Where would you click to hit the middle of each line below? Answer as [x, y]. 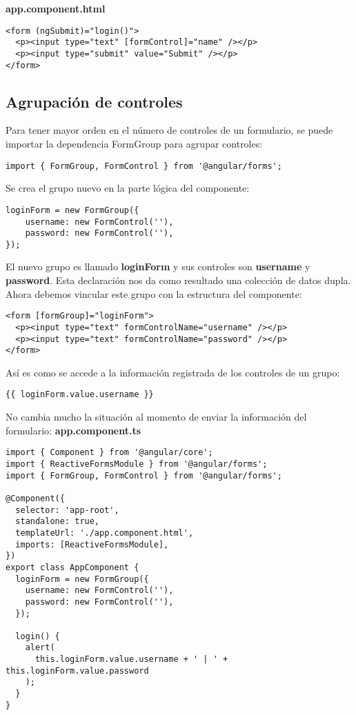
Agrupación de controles [94, 101]
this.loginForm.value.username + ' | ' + [131, 659]
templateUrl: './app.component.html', [105, 533]
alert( [40, 648]
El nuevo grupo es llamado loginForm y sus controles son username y [158, 266]
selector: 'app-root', [67, 510]
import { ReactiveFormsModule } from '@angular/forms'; [137, 464]
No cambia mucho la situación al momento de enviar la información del [156, 417]
